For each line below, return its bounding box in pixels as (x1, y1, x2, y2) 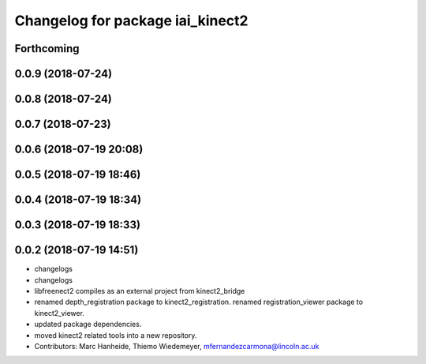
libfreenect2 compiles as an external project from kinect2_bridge (34, 286, 245, 295)
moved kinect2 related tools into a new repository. (34, 330, 197, 340)
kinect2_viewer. (34, 308, 84, 317)
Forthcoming (14, 42, 80, 55)
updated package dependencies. (34, 320, 142, 329)
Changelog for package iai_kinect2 (14, 12, 248, 29)
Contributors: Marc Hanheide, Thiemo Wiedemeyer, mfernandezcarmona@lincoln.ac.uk (34, 341, 319, 351)
